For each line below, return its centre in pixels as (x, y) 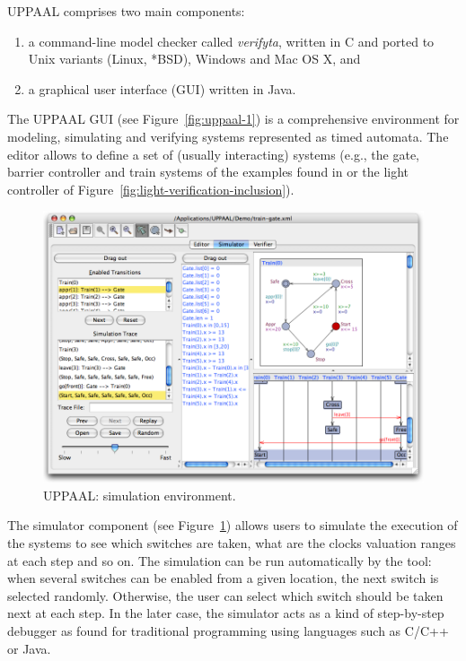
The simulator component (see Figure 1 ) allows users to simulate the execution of (233, 525)
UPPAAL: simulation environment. (140, 495)
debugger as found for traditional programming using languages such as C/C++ (228, 630)
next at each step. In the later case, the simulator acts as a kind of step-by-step (226, 613)
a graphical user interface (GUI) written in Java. (162, 88)
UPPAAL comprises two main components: (126, 11)
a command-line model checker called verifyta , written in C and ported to (231, 41)
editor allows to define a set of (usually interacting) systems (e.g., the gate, (214, 154)
